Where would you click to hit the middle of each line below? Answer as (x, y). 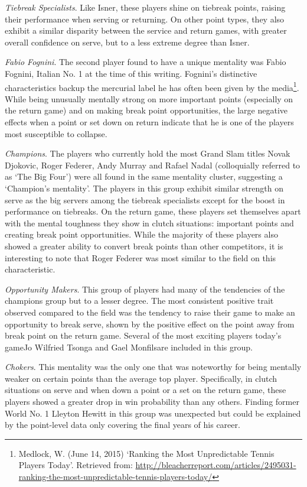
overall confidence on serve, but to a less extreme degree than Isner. (127, 42)
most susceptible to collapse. (56, 133)
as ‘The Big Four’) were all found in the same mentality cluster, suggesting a (144, 176)
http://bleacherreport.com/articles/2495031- (216, 465)
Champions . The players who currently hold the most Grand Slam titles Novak (148, 153)
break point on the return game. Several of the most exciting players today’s (143, 335)
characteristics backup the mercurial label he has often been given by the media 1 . (152, 86)
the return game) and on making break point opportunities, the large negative (146, 110)
